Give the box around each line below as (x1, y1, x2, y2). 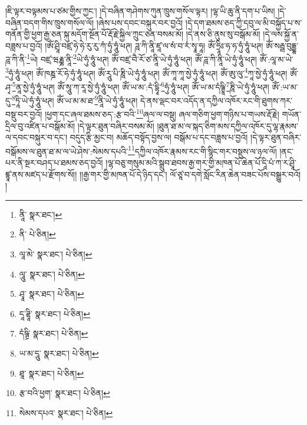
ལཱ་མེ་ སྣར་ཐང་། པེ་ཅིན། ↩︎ (19, 248, 93, 260)
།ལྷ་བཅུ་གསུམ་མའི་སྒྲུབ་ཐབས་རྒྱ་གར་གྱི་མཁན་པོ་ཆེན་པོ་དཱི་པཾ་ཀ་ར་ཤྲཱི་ (105, 156, 296, 169)
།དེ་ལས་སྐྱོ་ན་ (263, 28, 299, 40)
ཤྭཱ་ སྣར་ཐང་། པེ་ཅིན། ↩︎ (19, 287, 84, 300)
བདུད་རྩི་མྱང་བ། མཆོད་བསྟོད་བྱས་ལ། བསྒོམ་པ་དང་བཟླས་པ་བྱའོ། (70, 131, 248, 143)
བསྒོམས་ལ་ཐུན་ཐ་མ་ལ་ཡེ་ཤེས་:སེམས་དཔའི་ (5, 145, 128, 157)
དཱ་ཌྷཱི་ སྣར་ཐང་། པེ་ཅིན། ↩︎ (19, 307, 90, 319)
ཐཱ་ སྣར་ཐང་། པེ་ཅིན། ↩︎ (19, 367, 84, 379)
